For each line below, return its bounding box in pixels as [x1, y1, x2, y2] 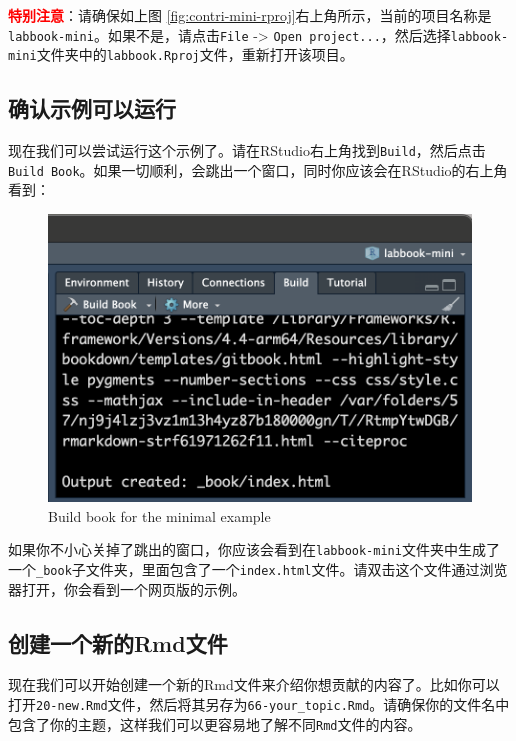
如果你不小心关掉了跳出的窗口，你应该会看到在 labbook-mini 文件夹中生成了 [8, 539, 500, 560]
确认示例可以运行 [8, 93, 176, 124]
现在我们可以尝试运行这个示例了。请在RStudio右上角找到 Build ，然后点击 [8, 140, 486, 161]
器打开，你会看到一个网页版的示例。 [8, 578, 246, 599]
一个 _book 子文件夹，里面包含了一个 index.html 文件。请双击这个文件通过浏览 [8, 558, 508, 579]
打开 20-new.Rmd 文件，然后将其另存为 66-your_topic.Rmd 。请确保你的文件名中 [8, 693, 510, 714]
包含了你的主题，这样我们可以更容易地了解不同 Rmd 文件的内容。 [8, 713, 422, 734]
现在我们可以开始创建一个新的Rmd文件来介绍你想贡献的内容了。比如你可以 [8, 674, 500, 695]
